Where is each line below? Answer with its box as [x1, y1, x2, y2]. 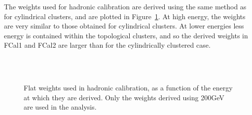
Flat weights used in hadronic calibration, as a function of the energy [24, 83, 233, 93]
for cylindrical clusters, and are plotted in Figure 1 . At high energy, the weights [4, 11, 246, 21]
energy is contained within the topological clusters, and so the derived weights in [4, 30, 248, 40]
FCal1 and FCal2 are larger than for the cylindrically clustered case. [4, 40, 211, 50]
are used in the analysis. [24, 102, 97, 112]
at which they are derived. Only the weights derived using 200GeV [24, 92, 224, 102]
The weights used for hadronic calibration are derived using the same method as [4, 1, 247, 11]
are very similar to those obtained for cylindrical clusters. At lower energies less [4, 21, 244, 31]
